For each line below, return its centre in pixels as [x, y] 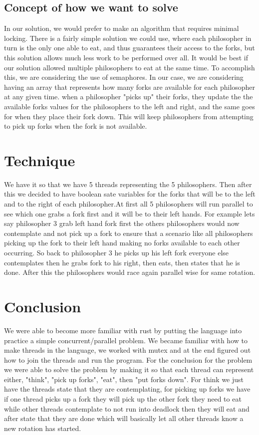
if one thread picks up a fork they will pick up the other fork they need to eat [123, 399]
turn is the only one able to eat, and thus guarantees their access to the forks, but [129, 48]
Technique [40, 160]
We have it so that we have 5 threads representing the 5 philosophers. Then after [128, 184]
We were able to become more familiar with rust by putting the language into [123, 330]
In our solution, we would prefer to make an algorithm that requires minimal [122, 28]
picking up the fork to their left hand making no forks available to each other [122, 243]
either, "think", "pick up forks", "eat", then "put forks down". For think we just [124, 379]
